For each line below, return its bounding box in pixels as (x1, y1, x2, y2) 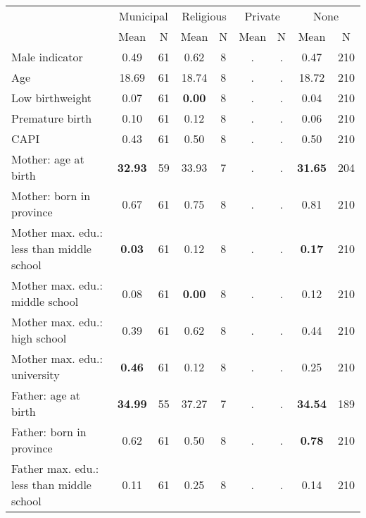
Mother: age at (11, 151, 84, 167)
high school (11, 330, 67, 346)
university (11, 366, 60, 383)
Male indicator (11, 49, 83, 65)
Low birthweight (11, 90, 92, 106)
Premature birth (11, 110, 92, 126)
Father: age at (11, 387, 81, 403)
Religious (182, 8, 227, 24)
